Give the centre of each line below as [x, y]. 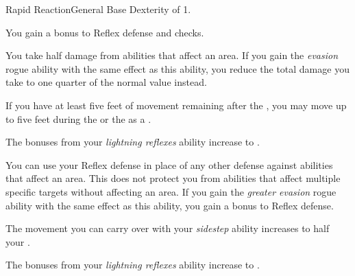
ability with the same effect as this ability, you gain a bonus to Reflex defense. [170, 205]
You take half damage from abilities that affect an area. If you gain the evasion [172, 55]
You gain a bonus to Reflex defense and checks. [105, 32]
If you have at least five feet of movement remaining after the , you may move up [176, 105]
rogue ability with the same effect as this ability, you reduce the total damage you [177, 68]
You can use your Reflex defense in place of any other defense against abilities [169, 164]
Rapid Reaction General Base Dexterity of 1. [98, 9]
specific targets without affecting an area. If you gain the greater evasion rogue [171, 191]
